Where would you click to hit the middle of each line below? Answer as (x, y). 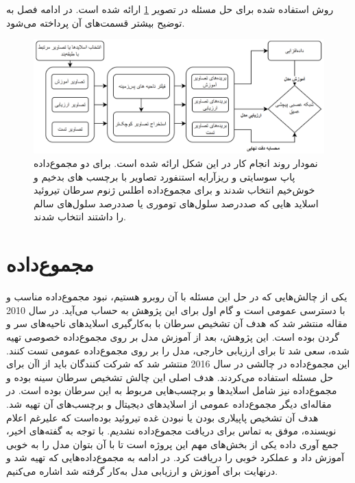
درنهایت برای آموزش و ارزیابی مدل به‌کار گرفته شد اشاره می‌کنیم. (142, 470)
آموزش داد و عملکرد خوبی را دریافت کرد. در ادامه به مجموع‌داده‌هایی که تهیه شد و (175, 457)
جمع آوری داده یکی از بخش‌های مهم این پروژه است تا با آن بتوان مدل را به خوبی (172, 444)
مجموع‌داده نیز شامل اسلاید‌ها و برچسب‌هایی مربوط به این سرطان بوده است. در (172, 390)
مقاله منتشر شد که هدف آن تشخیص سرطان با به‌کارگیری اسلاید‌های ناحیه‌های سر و (177, 323)
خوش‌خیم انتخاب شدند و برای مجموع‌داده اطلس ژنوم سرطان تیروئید (174, 190)
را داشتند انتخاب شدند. (80, 217)
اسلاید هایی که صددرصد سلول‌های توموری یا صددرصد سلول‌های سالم (176, 203)
